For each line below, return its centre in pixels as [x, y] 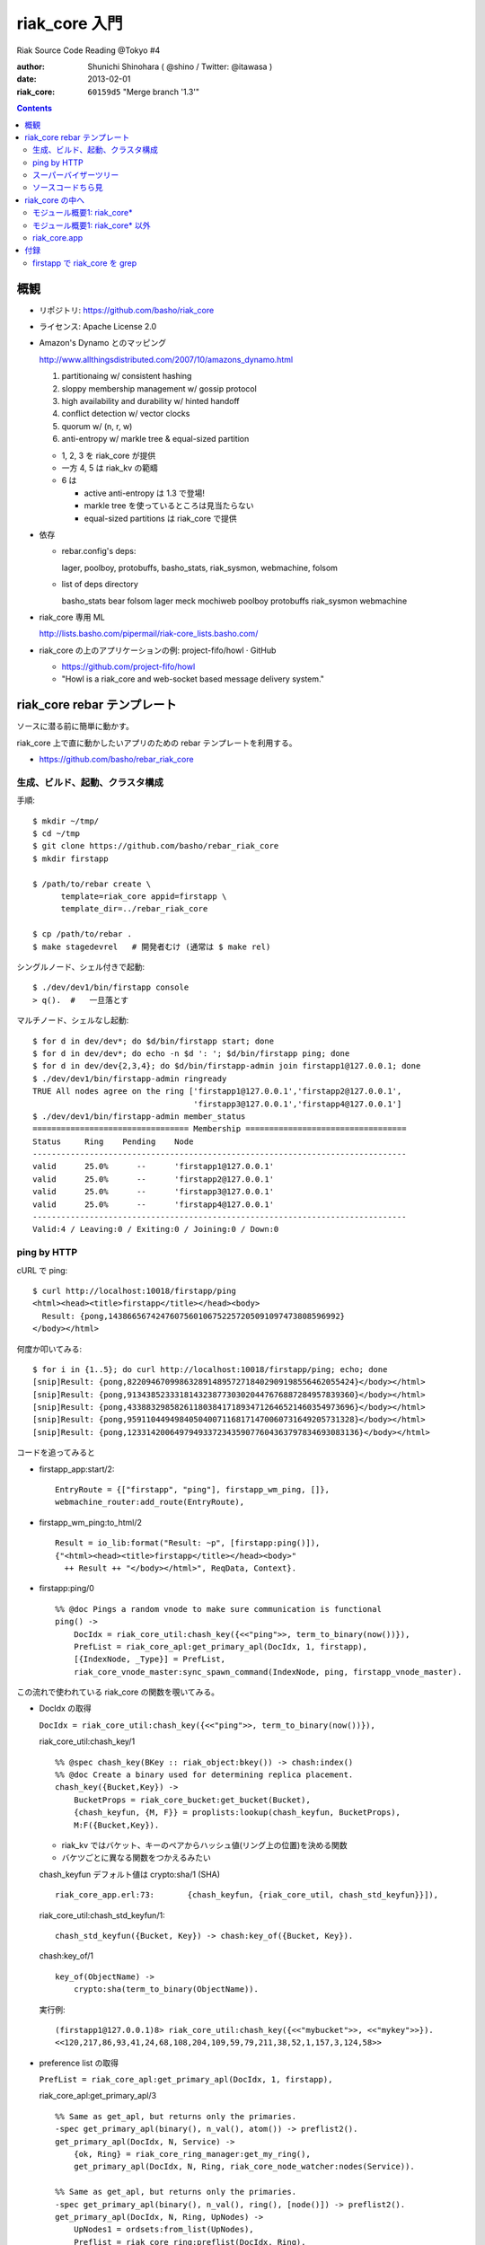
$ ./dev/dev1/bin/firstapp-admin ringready [130, 1078]
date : [26, 79]
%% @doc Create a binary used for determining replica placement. [204, 1775]
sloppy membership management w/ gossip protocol [159, 388]
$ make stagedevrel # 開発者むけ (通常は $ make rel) [152, 946]
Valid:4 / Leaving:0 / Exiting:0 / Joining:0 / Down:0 [156, 1229]
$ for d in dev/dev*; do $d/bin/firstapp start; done [153, 1041]
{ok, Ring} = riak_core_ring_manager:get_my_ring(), [192, 2154]
